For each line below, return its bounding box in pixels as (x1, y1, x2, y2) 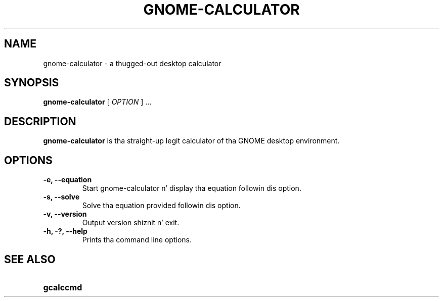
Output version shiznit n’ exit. (82, 218, 180, 227)
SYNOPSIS (4, 76, 59, 89)
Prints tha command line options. (82, 235, 192, 244)
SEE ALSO (4, 253, 56, 266)
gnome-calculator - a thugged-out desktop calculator (43, 59, 221, 68)
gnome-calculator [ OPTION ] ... (43, 97, 152, 107)
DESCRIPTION (4, 115, 76, 128)
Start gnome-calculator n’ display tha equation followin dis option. (82, 184, 301, 193)
